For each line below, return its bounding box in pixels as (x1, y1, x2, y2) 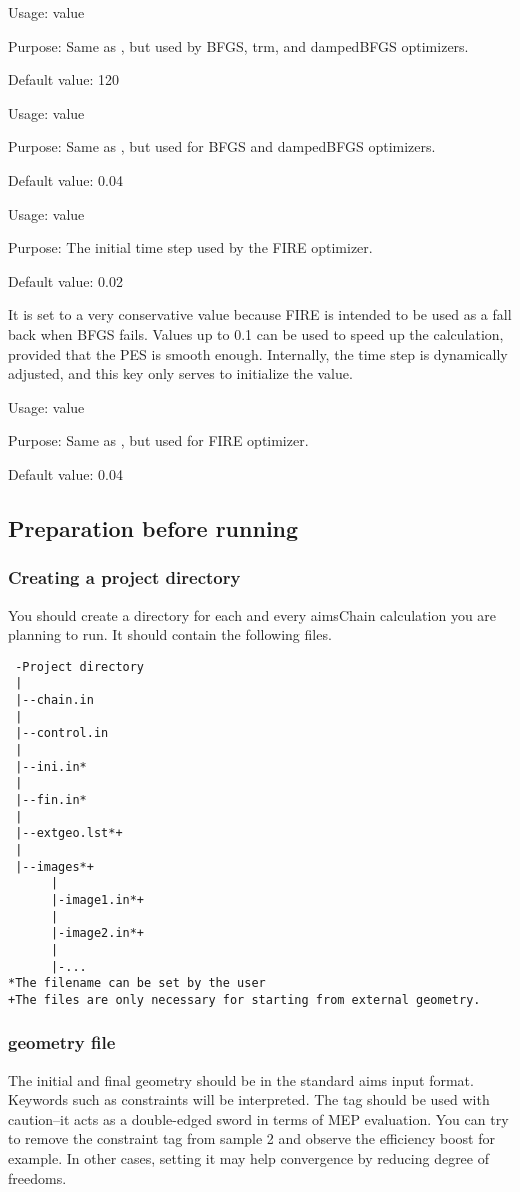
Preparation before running (8, 512, 299, 543)
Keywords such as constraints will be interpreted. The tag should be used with (8, 1089, 490, 1110)
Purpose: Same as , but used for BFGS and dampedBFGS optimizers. (8, 136, 436, 157)
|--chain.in (15, 693, 94, 707)
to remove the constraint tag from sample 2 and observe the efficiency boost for (8, 1128, 495, 1149)
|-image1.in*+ (50, 892, 145, 907)
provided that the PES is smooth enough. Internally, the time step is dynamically (8, 343, 508, 364)
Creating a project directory (8, 565, 241, 590)
